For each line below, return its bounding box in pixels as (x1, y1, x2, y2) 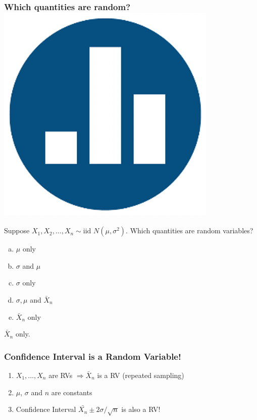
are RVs (48, 369, 73, 380)
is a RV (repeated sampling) (97, 369, 184, 380)
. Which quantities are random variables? (126, 225, 253, 236)
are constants (51, 387, 92, 397)
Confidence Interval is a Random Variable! (4, 350, 181, 362)
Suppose (4, 225, 30, 236)
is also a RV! (121, 404, 161, 414)
